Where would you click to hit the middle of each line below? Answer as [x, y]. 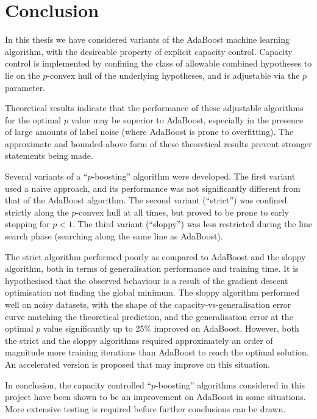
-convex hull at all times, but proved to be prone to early [182, 212]
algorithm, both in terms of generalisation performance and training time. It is [152, 268]
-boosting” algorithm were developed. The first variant [194, 176]
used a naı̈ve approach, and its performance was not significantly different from [153, 188]
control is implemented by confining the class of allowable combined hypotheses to [158, 63]
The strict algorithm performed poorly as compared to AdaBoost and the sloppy [155, 256]
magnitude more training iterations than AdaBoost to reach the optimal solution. [157, 352]
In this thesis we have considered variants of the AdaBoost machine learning [148, 39]
